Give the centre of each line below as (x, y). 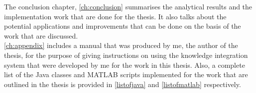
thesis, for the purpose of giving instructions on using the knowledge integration (126, 55)
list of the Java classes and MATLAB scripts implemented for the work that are (126, 74)
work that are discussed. (41, 35)
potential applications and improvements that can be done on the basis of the (123, 26)
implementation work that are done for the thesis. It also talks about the (115, 16)
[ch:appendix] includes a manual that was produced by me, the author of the (121, 45)
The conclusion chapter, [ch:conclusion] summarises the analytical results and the (128, 6)
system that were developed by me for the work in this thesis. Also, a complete (125, 65)
